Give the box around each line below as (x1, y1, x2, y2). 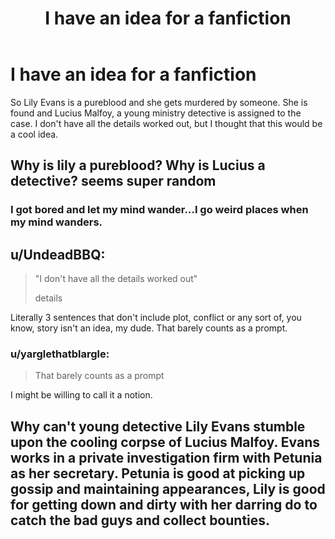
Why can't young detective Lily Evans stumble (10, 418, 306, 435)
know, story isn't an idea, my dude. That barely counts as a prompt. (10, 322, 288, 334)
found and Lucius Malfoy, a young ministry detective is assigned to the (10, 107, 302, 119)
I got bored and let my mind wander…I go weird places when (10, 203, 309, 217)
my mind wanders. (10, 215, 103, 229)
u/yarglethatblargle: (10, 347, 110, 361)
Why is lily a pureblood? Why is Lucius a (10, 157, 266, 174)
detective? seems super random (10, 173, 217, 190)
